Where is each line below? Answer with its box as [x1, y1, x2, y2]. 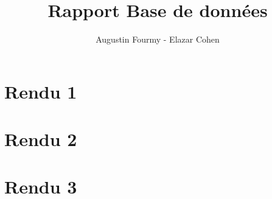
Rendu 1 [4, 79, 77, 103]
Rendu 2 [4, 127, 77, 152]
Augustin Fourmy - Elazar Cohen [96, 33, 220, 46]
